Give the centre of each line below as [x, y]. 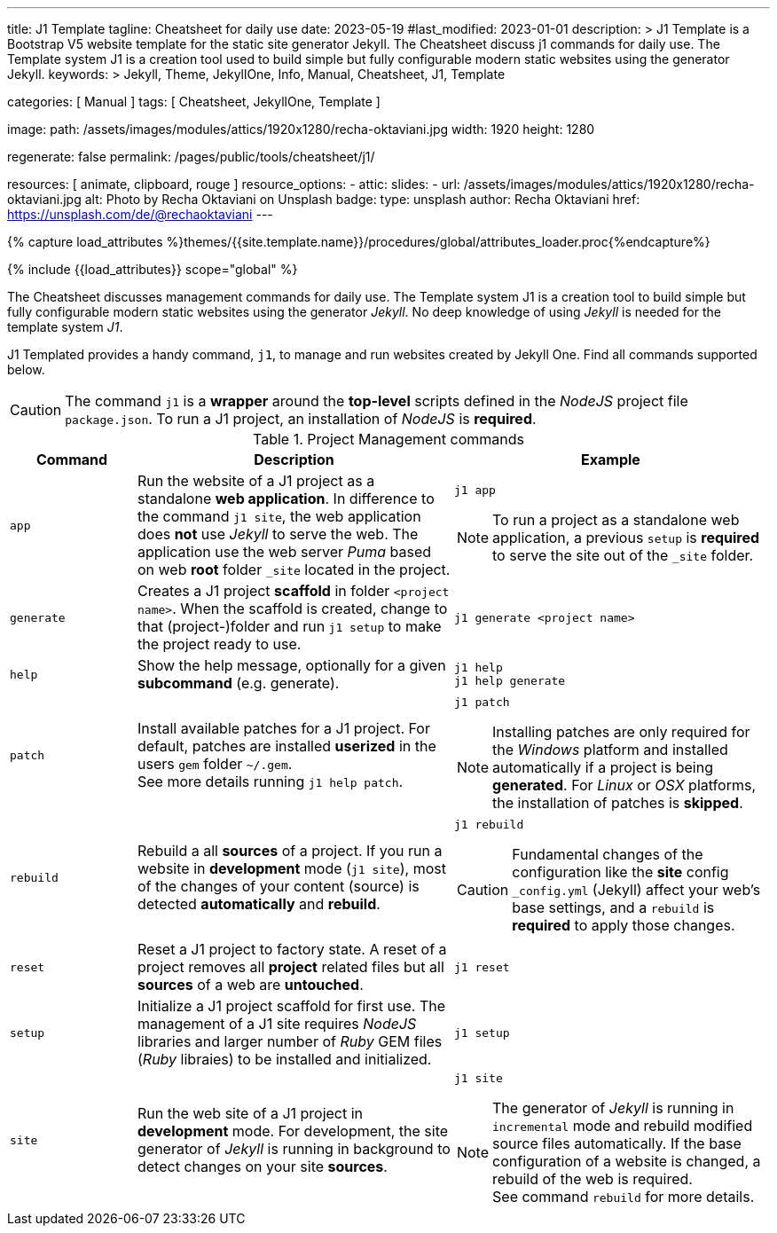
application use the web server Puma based [284, 552]
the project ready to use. [219, 644]
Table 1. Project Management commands [388, 439]
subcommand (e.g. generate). [238, 683]
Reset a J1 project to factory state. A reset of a [292, 949]
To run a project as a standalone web [616, 520]
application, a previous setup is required [626, 538]
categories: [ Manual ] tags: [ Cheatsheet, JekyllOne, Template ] [194, 102]
